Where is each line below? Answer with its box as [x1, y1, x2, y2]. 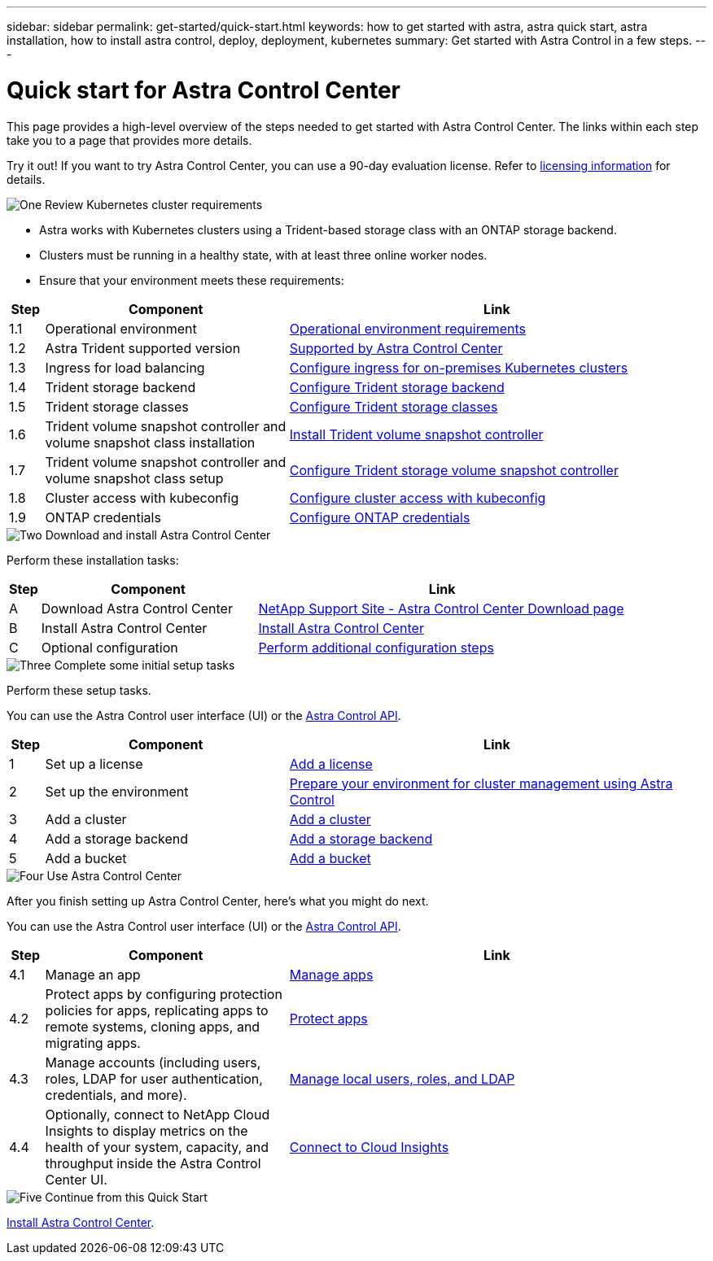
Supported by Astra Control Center [289, 339, 503, 356]
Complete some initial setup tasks [54, 657, 235, 672]
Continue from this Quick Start [45, 1189, 208, 1204]
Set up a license [45, 755, 143, 772]
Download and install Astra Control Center [45, 527, 271, 542]
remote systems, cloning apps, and [45, 1018, 260, 1035]
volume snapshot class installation [45, 434, 256, 451]
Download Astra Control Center [41, 600, 233, 617]
